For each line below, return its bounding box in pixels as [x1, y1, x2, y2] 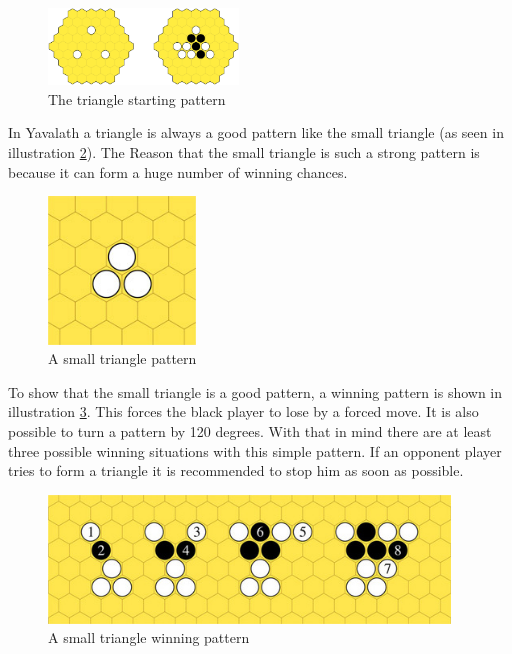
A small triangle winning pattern [48, 627, 250, 648]
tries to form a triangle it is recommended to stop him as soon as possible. [8, 460, 464, 481]
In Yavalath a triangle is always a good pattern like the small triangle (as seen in [8, 122, 504, 143]
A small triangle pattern [48, 348, 197, 369]
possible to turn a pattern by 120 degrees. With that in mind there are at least [8, 421, 492, 441]
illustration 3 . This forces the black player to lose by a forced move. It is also [8, 401, 479, 422]
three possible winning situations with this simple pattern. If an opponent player [8, 440, 502, 461]
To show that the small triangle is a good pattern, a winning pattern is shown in [8, 381, 503, 402]
